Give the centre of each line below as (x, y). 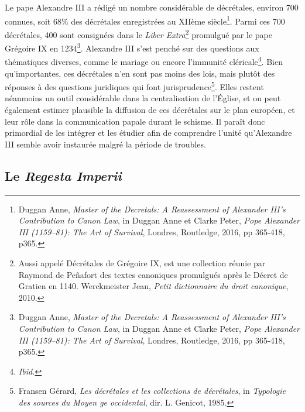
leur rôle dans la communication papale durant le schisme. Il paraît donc (135, 121)
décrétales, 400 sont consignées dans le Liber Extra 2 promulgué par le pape (138, 33)
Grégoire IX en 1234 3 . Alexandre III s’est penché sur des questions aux (132, 47)
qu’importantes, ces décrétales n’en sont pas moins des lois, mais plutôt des (140, 73)
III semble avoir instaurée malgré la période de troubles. (105, 144)
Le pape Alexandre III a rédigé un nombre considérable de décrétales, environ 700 (152, 7)
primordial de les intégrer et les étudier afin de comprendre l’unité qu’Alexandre (148, 133)
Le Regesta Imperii (63, 175)
